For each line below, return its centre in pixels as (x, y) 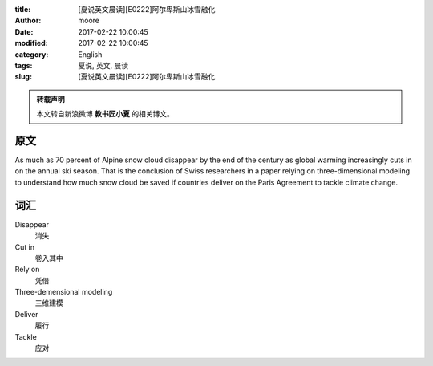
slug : (23, 77)
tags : (24, 65)
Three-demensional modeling (64, 292)
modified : (31, 43)
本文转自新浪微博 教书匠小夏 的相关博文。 (105, 114)
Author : (28, 21)
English (90, 54)
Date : (24, 31)
